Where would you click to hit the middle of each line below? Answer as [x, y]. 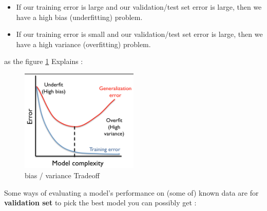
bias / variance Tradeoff [62, 175]
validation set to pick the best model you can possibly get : [100, 203]
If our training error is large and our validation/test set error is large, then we [139, 7]
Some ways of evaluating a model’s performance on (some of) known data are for [131, 192]
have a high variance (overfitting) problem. [83, 44]
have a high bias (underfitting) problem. [79, 17]
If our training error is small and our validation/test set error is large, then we [139, 34]
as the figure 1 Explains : [44, 61]
